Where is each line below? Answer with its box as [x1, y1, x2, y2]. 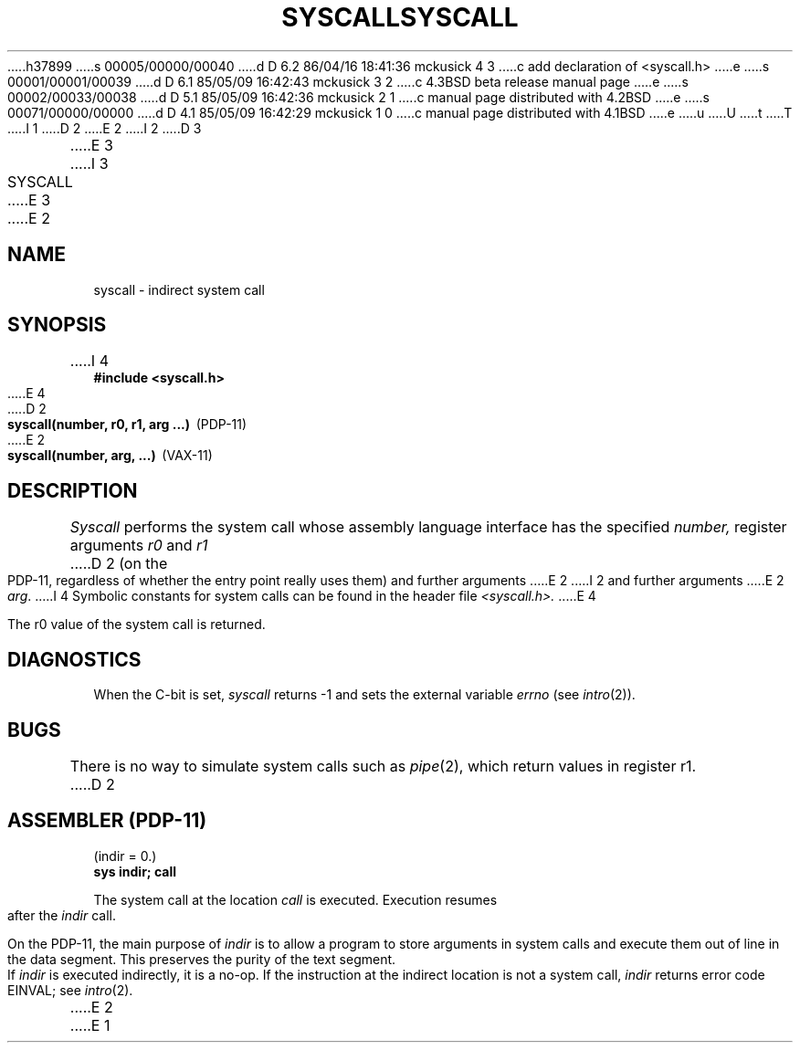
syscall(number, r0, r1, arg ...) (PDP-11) [7, 416, 247, 433]
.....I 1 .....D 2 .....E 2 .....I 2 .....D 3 [7, 120, 202, 136]
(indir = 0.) [93, 847, 157, 864]
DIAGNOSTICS [7, 647, 142, 671]
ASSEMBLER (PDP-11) [7, 809, 207, 833]
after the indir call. [7, 907, 117, 923]
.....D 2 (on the [69, 554, 168, 573]
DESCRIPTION [7, 478, 138, 502]
